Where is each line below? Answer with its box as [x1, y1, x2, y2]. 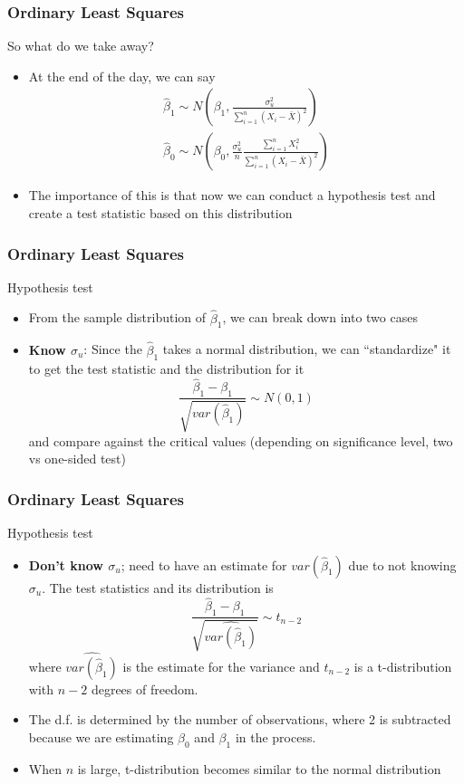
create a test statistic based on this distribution [28, 204, 293, 223]
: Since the [83, 339, 142, 359]
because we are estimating [28, 727, 174, 746]
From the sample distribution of [28, 308, 207, 327]
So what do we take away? [7, 36, 154, 55]
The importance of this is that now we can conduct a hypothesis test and [28, 186, 436, 205]
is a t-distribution [353, 656, 452, 675]
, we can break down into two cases [222, 308, 418, 327]
